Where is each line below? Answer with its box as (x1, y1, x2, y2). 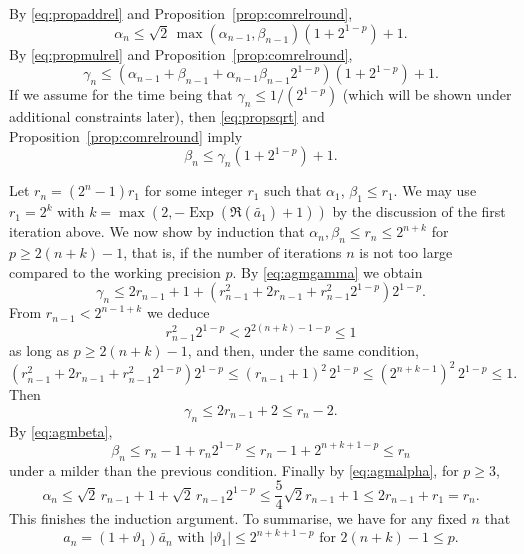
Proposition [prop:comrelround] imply (9, 125, 243, 146)
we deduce (146, 302, 210, 323)
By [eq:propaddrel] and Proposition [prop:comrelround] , (9, 3, 353, 23)
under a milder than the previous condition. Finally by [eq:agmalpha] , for (9, 459, 459, 480)
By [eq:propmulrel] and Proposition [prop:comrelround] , (9, 43, 353, 64)
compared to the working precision (9, 261, 221, 282)
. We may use (393, 180, 477, 201)
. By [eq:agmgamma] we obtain (232, 261, 423, 282)
